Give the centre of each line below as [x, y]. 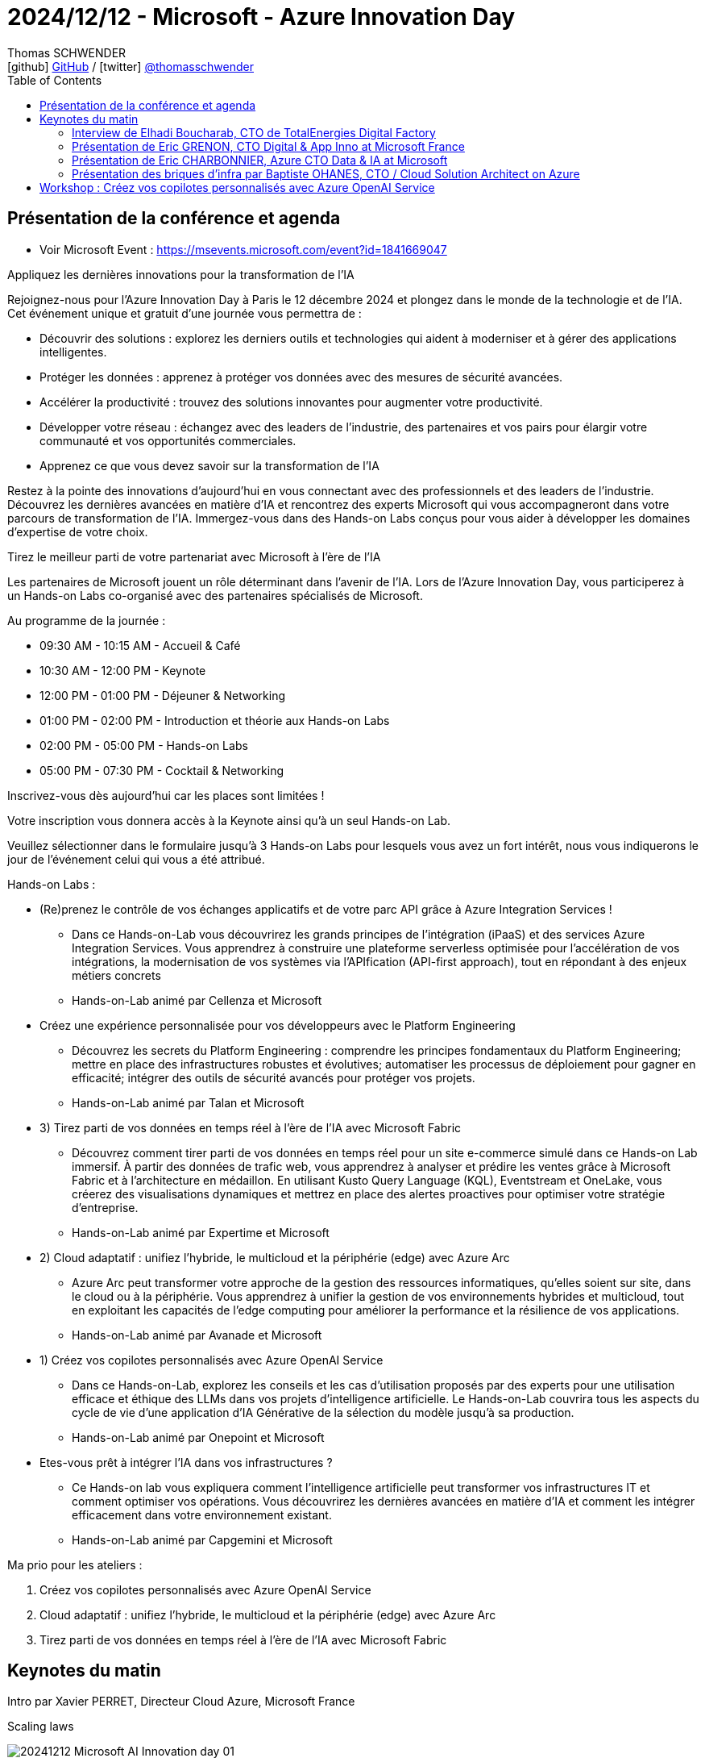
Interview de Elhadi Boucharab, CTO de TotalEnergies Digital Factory [254, 132]
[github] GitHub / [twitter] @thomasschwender [131, 66]
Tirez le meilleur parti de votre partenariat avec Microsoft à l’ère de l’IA [194, 556]
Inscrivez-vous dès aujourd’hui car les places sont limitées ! [166, 795]
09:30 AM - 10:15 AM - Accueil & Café [140, 645]
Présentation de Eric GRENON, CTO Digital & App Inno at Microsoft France [268, 146]
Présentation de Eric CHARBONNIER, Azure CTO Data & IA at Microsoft [260, 160]
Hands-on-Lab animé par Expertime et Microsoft [201, 1232]
